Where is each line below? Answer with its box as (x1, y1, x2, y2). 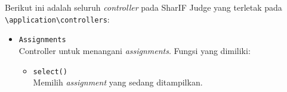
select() (33, 67, 67, 76)
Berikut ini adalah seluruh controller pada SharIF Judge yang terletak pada (5, 1, 282, 13)
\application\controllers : (5, 12, 110, 25)
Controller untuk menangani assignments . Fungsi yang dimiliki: (18, 44, 251, 56)
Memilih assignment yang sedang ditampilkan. (33, 76, 203, 88)
